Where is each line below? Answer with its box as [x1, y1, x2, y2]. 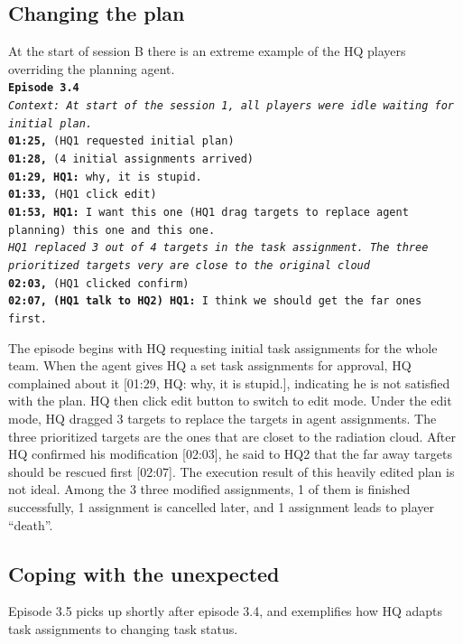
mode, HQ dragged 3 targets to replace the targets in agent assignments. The [8, 408, 437, 427]
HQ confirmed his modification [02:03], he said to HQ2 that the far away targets [8, 444, 452, 463]
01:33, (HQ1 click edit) [8, 188, 157, 201]
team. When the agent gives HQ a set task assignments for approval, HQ [8, 356, 412, 375]
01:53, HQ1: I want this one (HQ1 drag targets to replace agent [8, 205, 409, 219]
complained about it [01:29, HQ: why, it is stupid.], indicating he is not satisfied [8, 373, 450, 392]
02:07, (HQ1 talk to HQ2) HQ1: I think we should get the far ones [8, 294, 422, 308]
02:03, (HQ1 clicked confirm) [8, 276, 190, 290]
